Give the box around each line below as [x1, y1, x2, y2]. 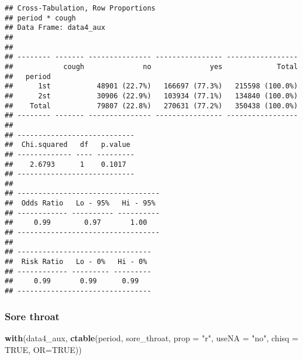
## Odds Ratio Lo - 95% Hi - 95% [5, 199, 156, 208]
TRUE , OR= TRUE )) [5, 343, 82, 355]
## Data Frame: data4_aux [5, 23, 105, 32]
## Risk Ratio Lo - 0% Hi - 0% [5, 258, 147, 266]
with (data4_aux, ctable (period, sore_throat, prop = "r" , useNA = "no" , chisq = [5, 331, 299, 344]
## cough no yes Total [5, 62, 298, 71]
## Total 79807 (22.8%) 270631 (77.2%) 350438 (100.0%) [5, 101, 298, 110]
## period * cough [5, 13, 76, 22]
